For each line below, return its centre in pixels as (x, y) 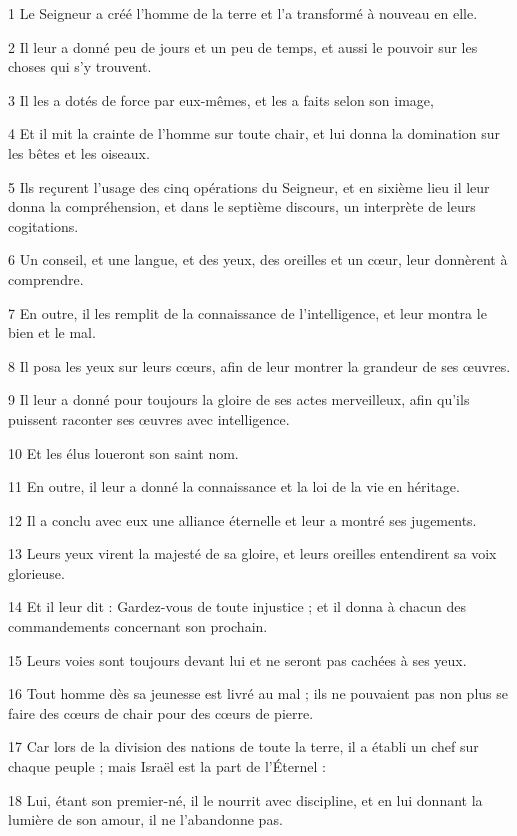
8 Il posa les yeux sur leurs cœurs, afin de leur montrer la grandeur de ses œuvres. (259, 365)
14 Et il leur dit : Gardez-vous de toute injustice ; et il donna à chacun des (237, 606)
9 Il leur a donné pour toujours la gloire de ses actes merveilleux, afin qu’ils (239, 399)
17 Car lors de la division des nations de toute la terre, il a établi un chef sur (243, 746)
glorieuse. (36, 572)
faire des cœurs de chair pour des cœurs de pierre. (161, 712)
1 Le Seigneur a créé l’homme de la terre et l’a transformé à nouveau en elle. (243, 13)
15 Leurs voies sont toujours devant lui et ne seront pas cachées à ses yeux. (237, 659)
